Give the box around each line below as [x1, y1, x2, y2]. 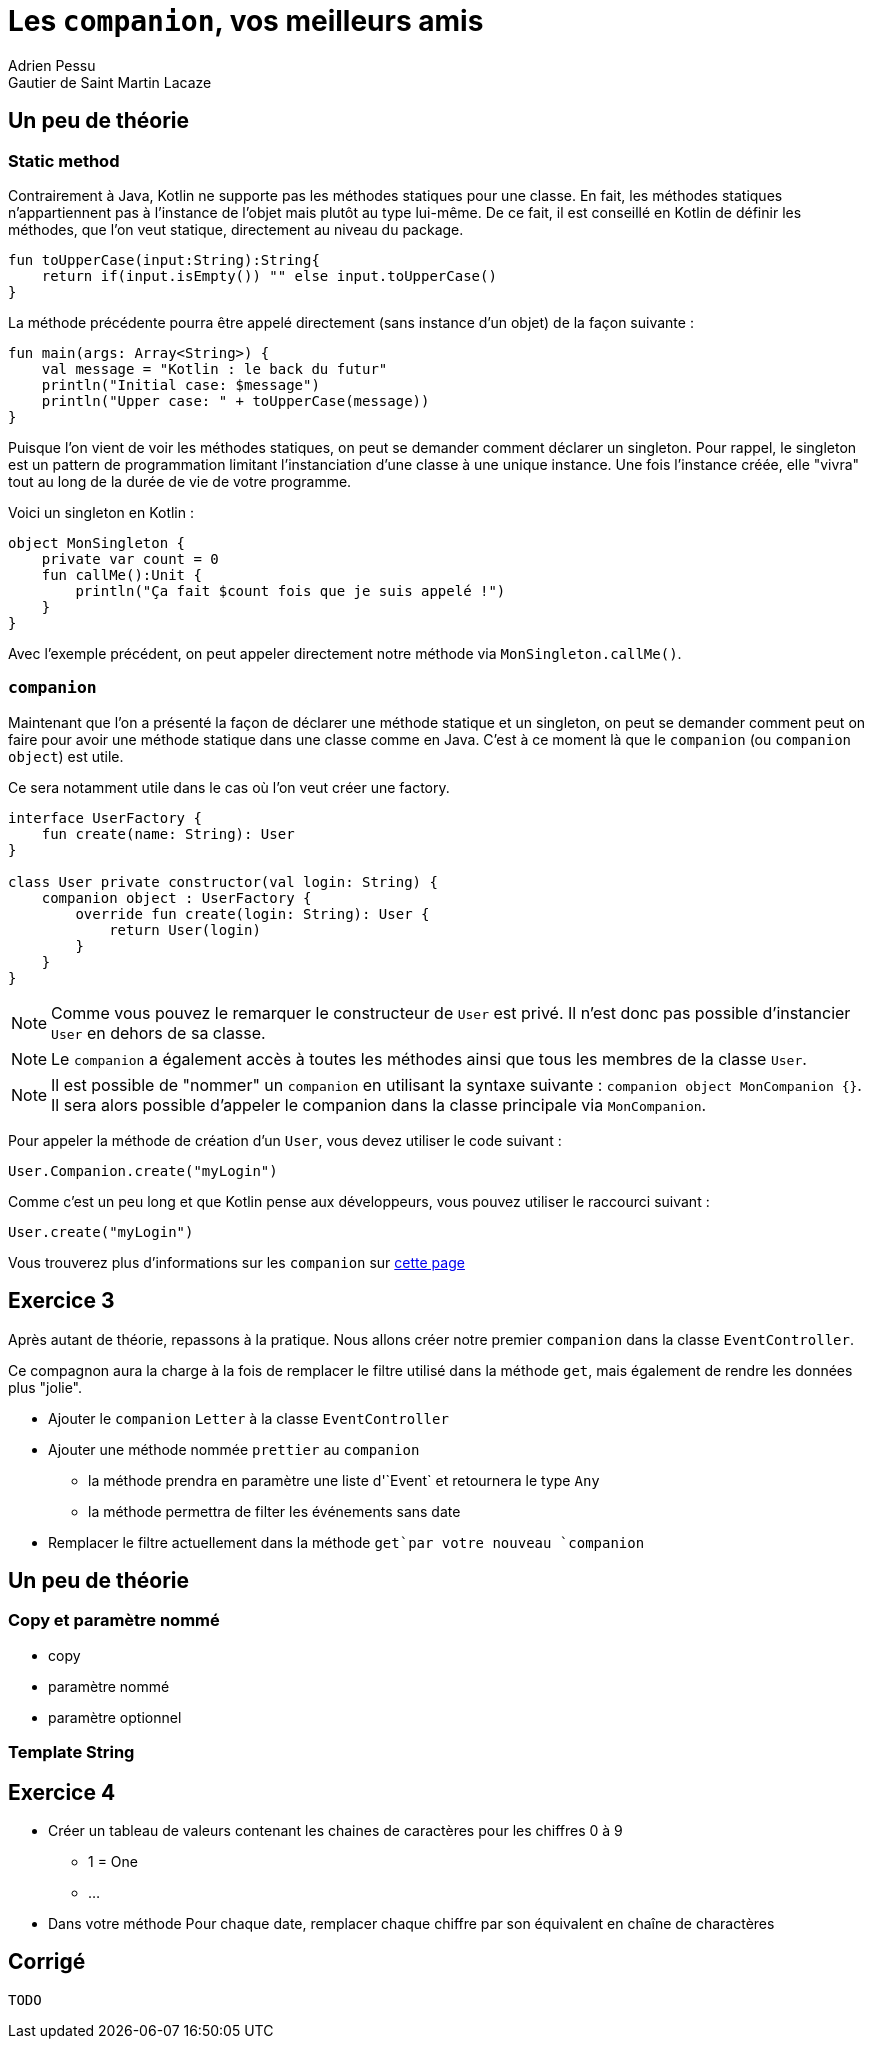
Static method [8, 150, 120, 171]
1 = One [88, 1853, 138, 1870]
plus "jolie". [8, 1378, 83, 1396]
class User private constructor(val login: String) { [8, 873, 438, 890]
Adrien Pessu [8, 56, 96, 74]
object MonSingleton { [8, 534, 186, 551]
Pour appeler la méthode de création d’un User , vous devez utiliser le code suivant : [8, 1131, 562, 1149]
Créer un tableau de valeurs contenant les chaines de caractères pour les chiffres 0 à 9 [48, 1822, 623, 1839]
